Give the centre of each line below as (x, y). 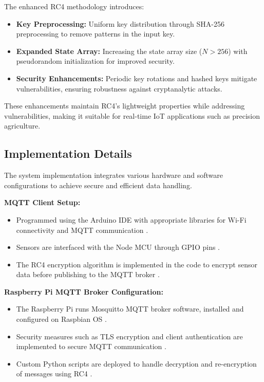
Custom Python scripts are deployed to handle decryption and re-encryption (136, 363)
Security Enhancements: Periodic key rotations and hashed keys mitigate (137, 78)
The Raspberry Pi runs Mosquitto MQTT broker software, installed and (130, 309)
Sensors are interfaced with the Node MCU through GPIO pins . (118, 247)
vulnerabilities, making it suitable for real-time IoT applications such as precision (132, 115)
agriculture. (22, 126)
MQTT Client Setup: (42, 202)
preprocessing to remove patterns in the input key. (96, 34)
